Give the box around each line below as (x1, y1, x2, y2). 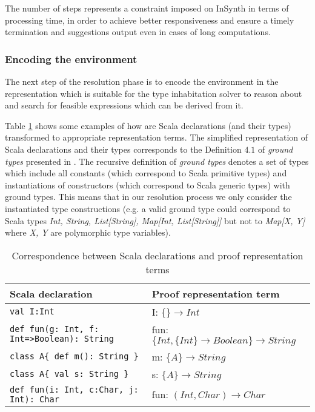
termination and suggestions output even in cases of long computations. (5, 25, 271, 38)
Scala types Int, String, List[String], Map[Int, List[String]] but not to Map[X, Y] (5, 214, 305, 227)
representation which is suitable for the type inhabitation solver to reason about (5, 87, 302, 99)
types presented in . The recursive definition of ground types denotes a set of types (5, 154, 309, 167)
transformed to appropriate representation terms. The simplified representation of (5, 131, 308, 144)
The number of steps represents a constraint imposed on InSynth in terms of (5, 2, 289, 14)
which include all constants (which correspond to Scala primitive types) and (5, 167, 287, 179)
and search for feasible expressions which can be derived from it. (5, 99, 244, 111)
